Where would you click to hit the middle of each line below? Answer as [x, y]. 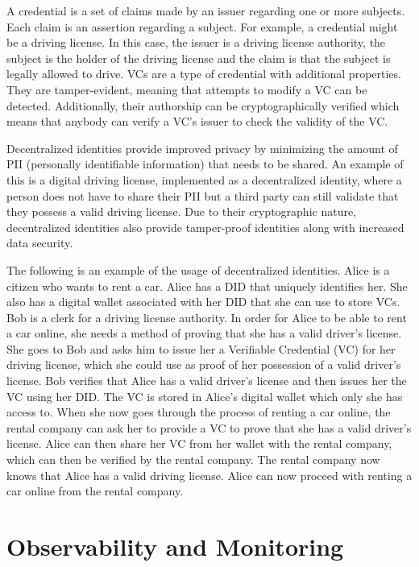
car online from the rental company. [95, 491]
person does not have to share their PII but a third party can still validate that [203, 195]
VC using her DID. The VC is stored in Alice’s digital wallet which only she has [205, 396]
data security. [40, 243]
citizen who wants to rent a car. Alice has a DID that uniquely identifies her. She [207, 286]
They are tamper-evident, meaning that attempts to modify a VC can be [187, 89]
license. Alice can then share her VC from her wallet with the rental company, [199, 443]
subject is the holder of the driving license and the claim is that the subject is [199, 58]
